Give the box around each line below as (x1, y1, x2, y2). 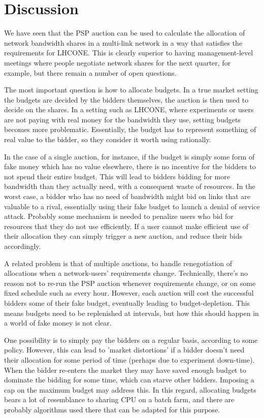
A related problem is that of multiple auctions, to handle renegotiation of (4, 258, 233, 268)
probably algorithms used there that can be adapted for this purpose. (4, 404, 220, 414)
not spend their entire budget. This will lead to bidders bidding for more (4, 171, 230, 181)
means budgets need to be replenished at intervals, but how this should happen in (4, 307, 259, 318)
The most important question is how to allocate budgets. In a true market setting (4, 84, 258, 95)
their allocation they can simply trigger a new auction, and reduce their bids (4, 231, 242, 241)
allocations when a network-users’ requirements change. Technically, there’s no (4, 268, 248, 278)
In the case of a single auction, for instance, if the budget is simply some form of (4, 151, 255, 162)
